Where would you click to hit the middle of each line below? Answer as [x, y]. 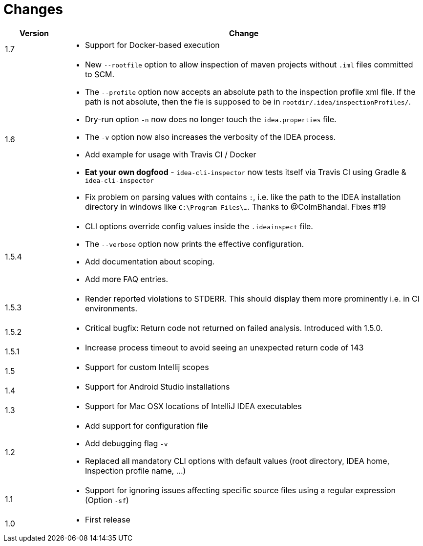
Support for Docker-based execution [152, 45]
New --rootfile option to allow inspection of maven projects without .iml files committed [249, 64]
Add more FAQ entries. [126, 279]
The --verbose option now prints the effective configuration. [194, 244]
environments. [111, 308]
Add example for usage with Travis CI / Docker [170, 154]
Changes [33, 9]
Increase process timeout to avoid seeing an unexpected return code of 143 [224, 347]
